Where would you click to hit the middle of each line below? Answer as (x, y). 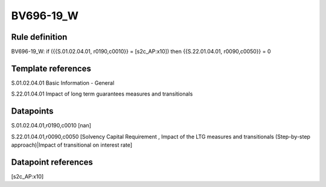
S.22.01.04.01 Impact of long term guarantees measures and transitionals (102, 94)
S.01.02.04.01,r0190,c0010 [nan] (51, 126)
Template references (51, 68)
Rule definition (39, 37)
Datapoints (32, 111)
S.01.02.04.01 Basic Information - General (63, 83)
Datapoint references (52, 162)
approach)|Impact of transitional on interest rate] (72, 145)
